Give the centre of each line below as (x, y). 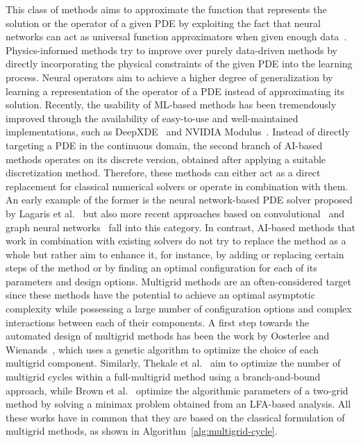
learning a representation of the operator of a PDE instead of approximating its (175, 91)
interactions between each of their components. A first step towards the (158, 322)
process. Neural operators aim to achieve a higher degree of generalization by (169, 77)
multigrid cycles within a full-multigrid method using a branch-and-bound (163, 377)
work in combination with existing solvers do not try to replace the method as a (176, 241)
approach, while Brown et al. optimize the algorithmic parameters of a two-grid (177, 390)
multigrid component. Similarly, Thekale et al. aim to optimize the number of (173, 363)
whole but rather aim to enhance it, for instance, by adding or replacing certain (175, 254)
